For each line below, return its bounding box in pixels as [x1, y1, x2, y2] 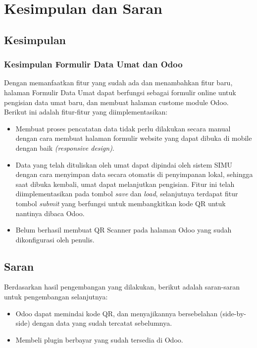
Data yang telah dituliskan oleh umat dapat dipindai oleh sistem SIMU [15, 159, 232, 170]
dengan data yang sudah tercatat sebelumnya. [32, 318, 172, 328]
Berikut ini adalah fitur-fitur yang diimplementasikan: [4, 107, 168, 117]
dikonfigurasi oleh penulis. [15, 234, 95, 244]
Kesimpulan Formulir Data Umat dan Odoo [4, 58, 183, 70]
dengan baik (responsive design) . [15, 142, 114, 153]
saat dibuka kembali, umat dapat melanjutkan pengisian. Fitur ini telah [15, 178, 235, 189]
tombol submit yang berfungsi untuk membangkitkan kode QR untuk [15, 198, 226, 208]
